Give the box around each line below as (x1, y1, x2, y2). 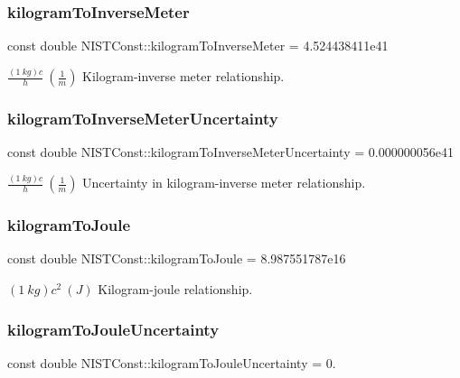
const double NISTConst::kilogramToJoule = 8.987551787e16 (7, 249, 346, 268)
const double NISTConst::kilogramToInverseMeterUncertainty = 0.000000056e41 (7, 143, 454, 161)
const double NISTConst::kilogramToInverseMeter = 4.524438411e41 (7, 36, 389, 55)
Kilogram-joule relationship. (98, 280, 253, 299)
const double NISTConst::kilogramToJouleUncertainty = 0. (7, 353, 336, 372)
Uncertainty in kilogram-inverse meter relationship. (82, 173, 366, 192)
